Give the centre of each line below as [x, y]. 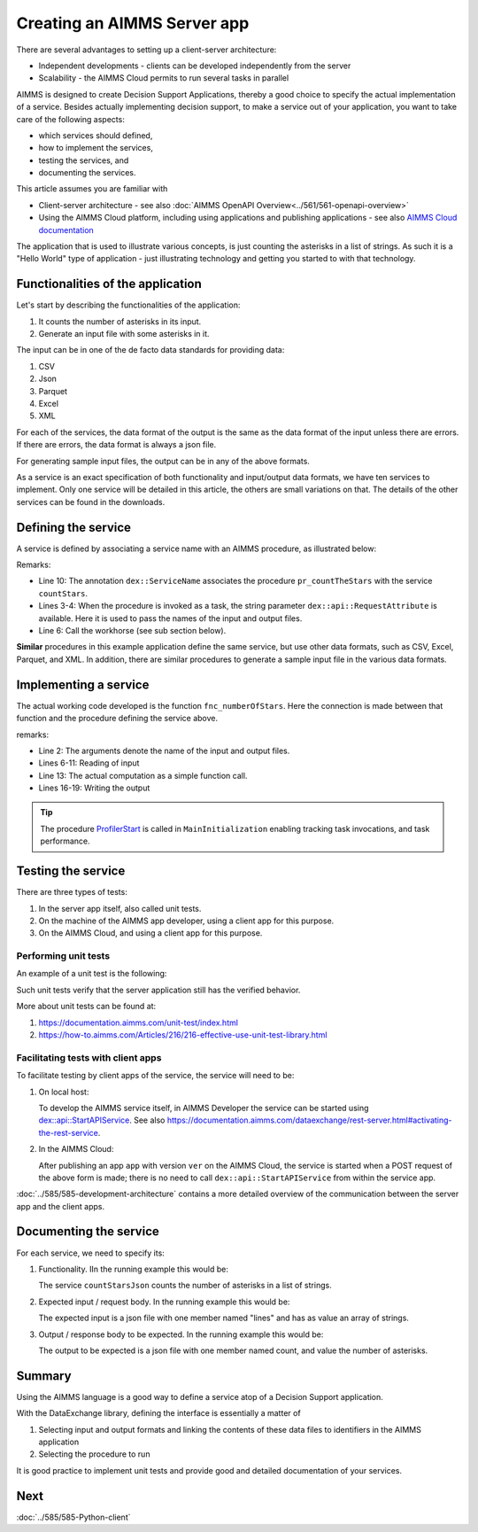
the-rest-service [69, 1132]
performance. [65, 841]
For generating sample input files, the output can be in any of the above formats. [163, 461]
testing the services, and [84, 160]
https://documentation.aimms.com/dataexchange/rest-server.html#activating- [309, 1120]
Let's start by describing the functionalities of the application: [128, 305]
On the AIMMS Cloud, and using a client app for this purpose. [150, 933]
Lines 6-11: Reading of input [89, 763]
